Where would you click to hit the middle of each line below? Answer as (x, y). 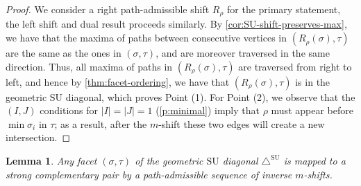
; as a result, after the (101, 123)
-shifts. (318, 174)
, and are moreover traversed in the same (243, 53)
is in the (313, 81)
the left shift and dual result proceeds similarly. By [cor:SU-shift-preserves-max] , (176, 24)
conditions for (69, 110)
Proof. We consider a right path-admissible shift (108, 9)
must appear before (312, 110)
